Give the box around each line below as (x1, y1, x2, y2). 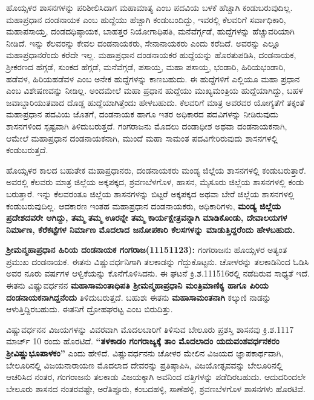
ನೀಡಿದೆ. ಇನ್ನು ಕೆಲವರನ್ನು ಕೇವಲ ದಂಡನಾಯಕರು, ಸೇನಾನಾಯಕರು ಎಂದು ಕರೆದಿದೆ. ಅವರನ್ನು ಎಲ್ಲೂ (6, 36, 280, 49)
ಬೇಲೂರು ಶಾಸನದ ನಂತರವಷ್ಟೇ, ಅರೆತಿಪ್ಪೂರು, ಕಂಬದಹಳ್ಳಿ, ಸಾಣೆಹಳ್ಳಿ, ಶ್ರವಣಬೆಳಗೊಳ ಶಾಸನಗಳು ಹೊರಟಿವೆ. (6, 382, 306, 395)
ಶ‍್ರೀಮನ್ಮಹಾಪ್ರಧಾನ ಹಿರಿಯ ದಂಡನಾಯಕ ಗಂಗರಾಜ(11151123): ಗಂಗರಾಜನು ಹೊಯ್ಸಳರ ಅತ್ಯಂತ (6, 243, 287, 256)
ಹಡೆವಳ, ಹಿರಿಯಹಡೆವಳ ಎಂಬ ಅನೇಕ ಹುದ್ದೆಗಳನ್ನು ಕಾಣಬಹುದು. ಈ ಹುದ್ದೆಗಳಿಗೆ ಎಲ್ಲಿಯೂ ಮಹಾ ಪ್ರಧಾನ (6, 72, 300, 85)
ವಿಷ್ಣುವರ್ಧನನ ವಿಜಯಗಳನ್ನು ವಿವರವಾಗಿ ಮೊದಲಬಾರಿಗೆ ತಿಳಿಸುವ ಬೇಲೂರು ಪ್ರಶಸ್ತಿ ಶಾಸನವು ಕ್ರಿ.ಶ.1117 (6, 323, 294, 335)
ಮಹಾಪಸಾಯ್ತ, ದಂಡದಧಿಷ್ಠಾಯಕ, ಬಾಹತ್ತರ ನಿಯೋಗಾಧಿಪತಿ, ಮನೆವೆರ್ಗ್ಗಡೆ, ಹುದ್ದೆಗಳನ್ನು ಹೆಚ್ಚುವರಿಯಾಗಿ (6, 25, 295, 38)
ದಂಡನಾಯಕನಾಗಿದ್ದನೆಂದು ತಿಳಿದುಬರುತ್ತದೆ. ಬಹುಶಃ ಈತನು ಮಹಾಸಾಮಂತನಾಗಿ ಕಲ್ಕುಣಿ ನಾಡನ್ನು (6, 290, 271, 303)
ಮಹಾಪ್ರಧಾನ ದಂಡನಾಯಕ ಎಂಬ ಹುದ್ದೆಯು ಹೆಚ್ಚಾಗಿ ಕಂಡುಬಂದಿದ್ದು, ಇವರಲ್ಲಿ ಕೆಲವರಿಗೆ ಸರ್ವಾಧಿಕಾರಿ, (6, 13, 286, 25)
